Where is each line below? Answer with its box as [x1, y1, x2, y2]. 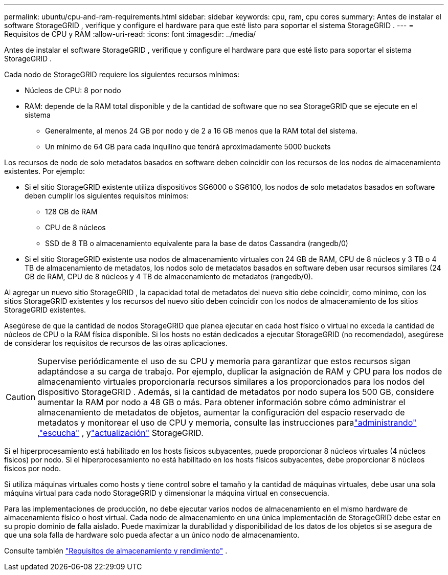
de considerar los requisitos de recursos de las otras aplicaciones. [4, 339, 228, 347]
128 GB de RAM [45, 207, 98, 216]
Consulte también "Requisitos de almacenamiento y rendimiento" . [4, 546, 228, 555]
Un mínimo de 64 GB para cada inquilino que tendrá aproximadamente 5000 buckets [45, 142, 331, 151]
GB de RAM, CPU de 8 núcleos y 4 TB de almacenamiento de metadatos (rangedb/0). [25, 272, 313, 281]
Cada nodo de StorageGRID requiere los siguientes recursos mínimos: [4, 70, 240, 79]
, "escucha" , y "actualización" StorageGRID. [37, 428, 204, 438]
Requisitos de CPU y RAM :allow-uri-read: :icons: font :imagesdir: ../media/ [4, 30, 256, 38]
